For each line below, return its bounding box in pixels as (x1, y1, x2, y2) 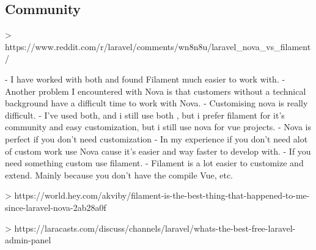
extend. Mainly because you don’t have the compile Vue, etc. (5, 168, 233, 181)
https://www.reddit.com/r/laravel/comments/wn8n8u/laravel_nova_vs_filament (5, 40, 311, 53)
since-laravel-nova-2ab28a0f (5, 200, 106, 213)
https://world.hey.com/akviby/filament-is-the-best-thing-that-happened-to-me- (14, 189, 310, 202)
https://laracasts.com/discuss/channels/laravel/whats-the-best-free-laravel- (14, 221, 296, 234)
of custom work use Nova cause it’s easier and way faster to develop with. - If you (5, 144, 311, 157)
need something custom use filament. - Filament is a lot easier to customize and (5, 156, 304, 169)
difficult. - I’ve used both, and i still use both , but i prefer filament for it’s (5, 108, 285, 121)
